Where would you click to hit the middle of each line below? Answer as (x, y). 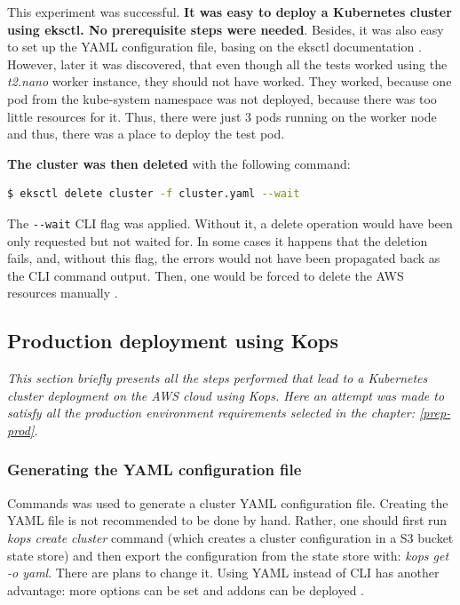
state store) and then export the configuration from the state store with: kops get (228, 555)
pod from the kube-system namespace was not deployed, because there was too (222, 98)
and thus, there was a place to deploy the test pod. (146, 134)
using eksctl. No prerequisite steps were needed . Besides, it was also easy (226, 29)
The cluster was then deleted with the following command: (179, 163)
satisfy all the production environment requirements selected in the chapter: (211, 413)
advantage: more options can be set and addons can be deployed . (186, 589)
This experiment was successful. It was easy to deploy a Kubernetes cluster (230, 12)
